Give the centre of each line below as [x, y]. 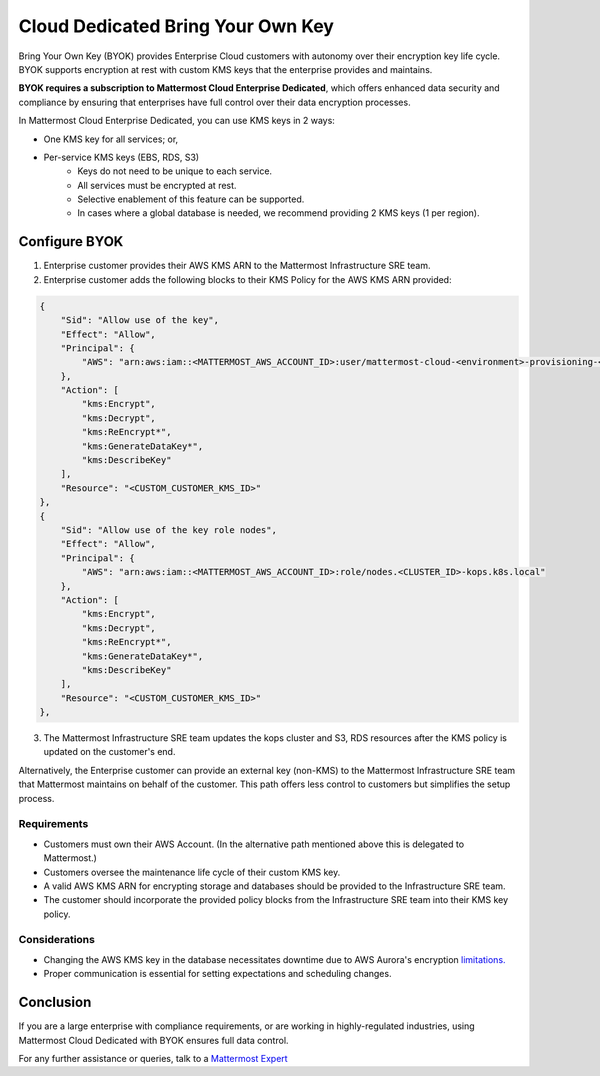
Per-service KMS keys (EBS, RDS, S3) [121, 157]
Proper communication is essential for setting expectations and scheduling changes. [217, 974]
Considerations [56, 940]
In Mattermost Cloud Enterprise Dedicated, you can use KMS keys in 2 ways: [176, 121]
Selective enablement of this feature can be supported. [191, 199]
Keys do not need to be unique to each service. [175, 171]
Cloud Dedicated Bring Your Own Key [176, 26]
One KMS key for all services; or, [111, 139]
